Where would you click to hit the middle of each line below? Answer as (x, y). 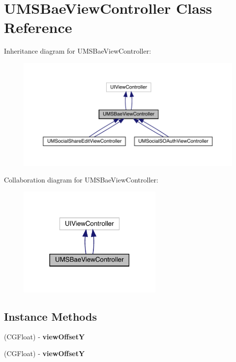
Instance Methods (50, 316)
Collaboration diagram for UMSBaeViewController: (81, 179)
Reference (38, 27)
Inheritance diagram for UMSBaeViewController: (78, 51)
